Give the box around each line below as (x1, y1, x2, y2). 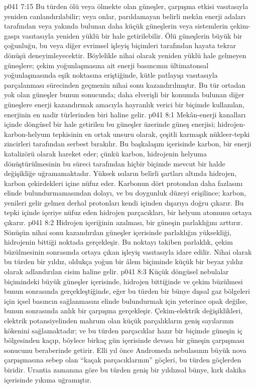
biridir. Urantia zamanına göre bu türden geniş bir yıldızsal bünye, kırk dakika (4, 364, 246, 374)
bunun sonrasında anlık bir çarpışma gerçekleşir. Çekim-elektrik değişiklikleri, (4, 305, 243, 316)
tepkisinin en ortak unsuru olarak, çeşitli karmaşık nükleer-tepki (52, 128, 250, 139)
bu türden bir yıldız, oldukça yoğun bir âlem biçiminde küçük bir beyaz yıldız (4, 256, 243, 267)
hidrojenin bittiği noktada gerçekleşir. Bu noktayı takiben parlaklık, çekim (4, 237, 233, 247)
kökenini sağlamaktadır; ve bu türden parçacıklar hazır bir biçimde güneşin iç (4, 325, 242, 335)
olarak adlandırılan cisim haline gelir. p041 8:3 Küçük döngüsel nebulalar (4, 266, 229, 277)
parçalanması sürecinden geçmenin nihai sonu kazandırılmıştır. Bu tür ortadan (4, 79, 246, 90)
